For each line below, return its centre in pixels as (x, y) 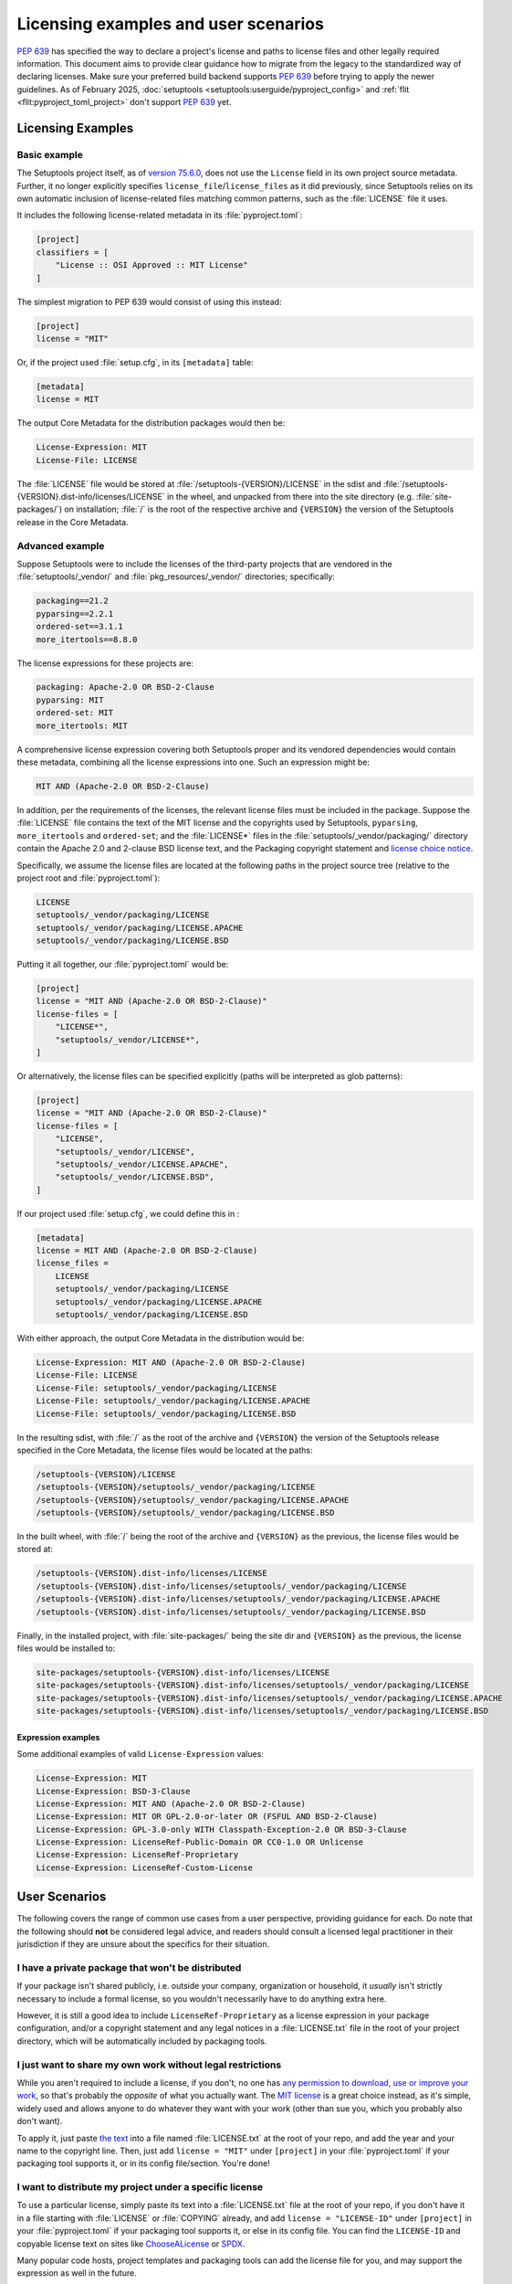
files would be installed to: (66, 1648)
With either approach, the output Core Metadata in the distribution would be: (161, 1338)
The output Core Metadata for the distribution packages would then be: (151, 423)
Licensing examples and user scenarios (170, 24)
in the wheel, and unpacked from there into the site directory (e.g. (290, 497)
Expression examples (58, 1737)
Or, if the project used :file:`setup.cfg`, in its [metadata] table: (136, 362)
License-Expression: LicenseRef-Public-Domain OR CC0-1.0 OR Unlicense (200, 1842)
